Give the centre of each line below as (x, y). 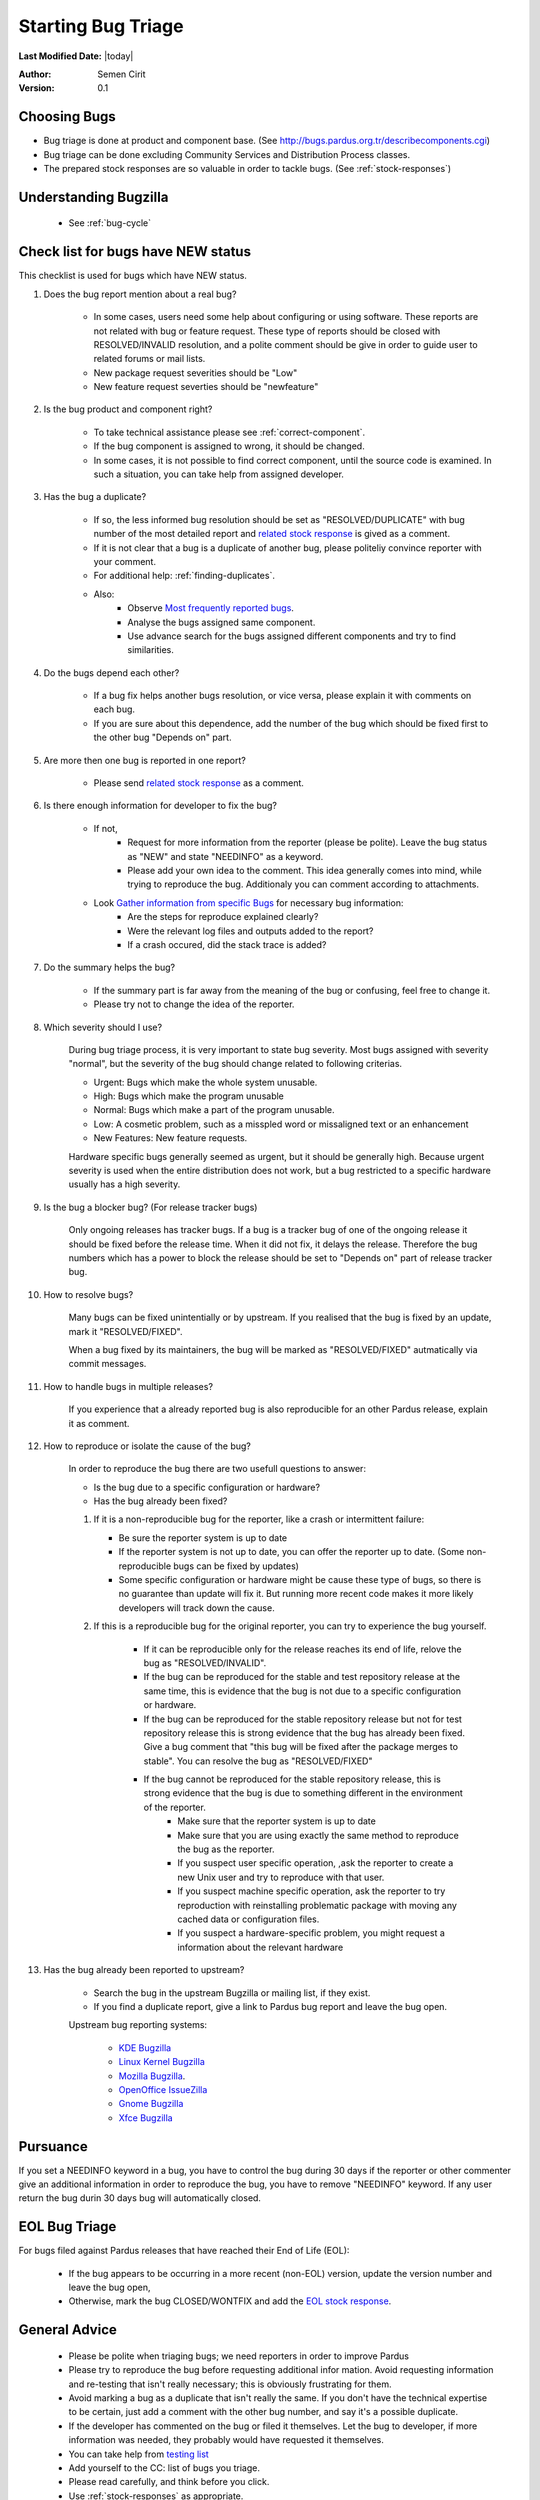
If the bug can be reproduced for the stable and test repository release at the (301, 1677)
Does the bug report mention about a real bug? (140, 294)
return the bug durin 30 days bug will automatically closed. (140, 2198)
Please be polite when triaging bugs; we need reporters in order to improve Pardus (239, 2356)
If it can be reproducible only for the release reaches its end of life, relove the (302, 1649)
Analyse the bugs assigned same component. (221, 622)
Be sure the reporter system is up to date (203, 1537)
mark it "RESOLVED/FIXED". (125, 1331)
